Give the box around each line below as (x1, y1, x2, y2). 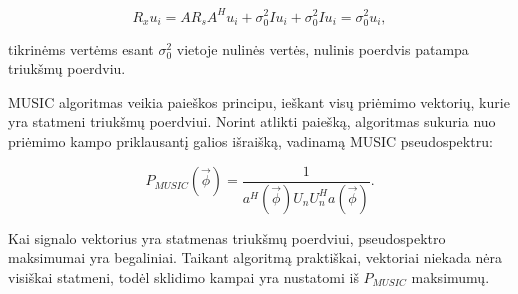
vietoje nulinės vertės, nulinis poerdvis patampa (176, 38, 469, 59)
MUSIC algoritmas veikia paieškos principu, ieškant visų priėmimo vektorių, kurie (8, 91, 510, 112)
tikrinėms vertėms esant (8, 38, 154, 59)
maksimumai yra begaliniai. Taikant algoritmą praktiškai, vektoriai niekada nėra (8, 247, 502, 268)
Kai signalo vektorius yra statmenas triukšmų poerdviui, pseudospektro (8, 227, 446, 248)
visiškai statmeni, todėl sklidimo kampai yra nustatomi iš (8, 266, 359, 287)
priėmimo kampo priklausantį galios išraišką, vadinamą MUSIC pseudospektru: (8, 131, 493, 152)
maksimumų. (411, 266, 490, 287)
